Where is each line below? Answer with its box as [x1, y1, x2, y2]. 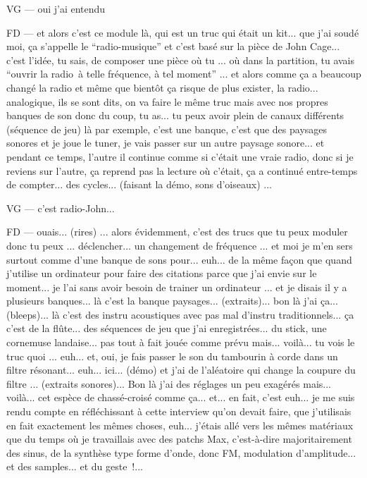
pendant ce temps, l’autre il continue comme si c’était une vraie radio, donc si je [6, 149, 354, 164]
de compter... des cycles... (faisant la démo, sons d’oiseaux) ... [6, 177, 272, 192]
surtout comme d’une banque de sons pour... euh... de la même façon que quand [6, 252, 352, 266]
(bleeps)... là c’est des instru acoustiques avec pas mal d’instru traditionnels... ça [6, 307, 354, 321]
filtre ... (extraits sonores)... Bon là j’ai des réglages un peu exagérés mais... [6, 376, 331, 391]
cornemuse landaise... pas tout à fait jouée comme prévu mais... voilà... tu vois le [6, 335, 355, 350]
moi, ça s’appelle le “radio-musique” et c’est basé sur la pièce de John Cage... [6, 39, 340, 54]
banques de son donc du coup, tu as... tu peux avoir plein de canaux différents [6, 108, 344, 123]
